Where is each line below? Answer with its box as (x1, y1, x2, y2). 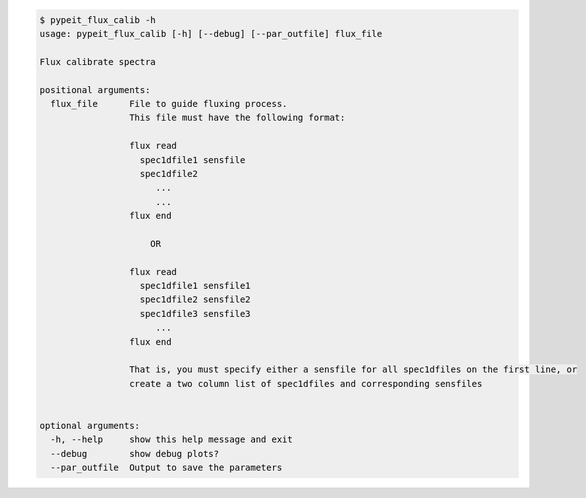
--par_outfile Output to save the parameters (50, 462, 283, 474)
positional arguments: (39, 84, 151, 95)
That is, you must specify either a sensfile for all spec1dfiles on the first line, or (128, 364, 578, 375)
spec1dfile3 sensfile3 (139, 308, 251, 319)
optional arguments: (39, 420, 140, 431)
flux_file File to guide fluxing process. (50, 98, 288, 109)
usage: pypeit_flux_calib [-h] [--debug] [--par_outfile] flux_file (39, 28, 383, 39)
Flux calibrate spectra (39, 56, 157, 67)
